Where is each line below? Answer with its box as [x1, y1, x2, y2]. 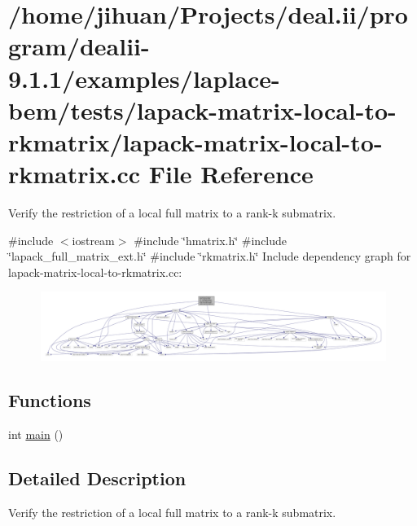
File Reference [148, 157, 314, 191]
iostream [72, 231, 115, 248]
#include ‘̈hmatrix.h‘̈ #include [134, 231, 288, 248]
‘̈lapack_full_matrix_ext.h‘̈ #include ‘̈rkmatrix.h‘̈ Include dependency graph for [8, 248, 411, 265]
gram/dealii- [8, 29, 150, 63]
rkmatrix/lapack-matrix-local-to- [8, 125, 383, 158]
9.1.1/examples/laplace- [8, 61, 280, 94]
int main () [8, 425, 64, 442]
